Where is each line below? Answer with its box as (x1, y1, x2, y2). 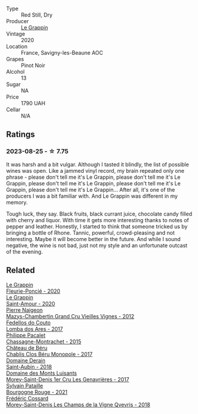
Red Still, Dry (21, 11, 53, 18)
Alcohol (6, 68, 25, 75)
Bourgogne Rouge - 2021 (6, 388, 68, 396)
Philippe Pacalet (6, 331, 46, 339)
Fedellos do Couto (6, 319, 51, 326)
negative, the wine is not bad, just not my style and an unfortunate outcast (6, 242, 188, 249)
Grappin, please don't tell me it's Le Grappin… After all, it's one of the (6, 186, 175, 193)
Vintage (6, 30, 25, 37)
